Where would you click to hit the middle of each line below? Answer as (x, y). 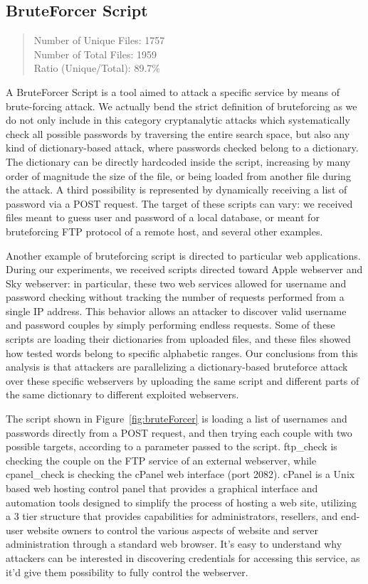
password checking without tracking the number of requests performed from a (175, 297)
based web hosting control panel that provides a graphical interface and (162, 488)
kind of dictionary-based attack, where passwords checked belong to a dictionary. (182, 148)
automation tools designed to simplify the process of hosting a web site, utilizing (181, 502)
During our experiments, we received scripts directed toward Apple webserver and (184, 269)
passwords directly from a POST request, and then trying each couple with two (179, 432)
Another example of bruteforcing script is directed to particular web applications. (183, 255)
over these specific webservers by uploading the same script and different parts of (183, 380)
